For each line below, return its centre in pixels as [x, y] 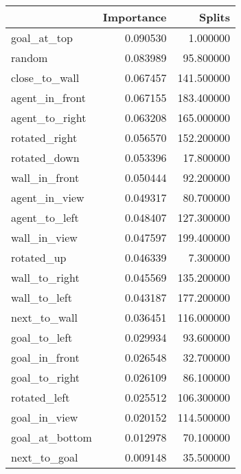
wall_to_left [42, 297]
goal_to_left [42, 337]
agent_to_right [49, 117]
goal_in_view [45, 417]
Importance [135, 17]
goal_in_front [45, 357]
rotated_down [45, 157]
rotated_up [39, 257]
